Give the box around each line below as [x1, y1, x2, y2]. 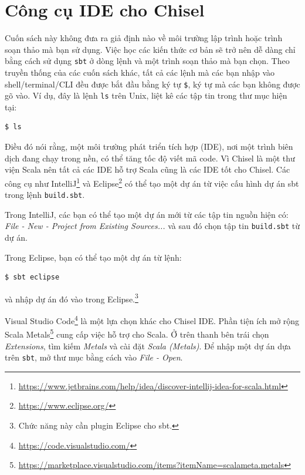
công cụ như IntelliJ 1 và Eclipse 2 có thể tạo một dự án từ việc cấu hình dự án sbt [5, 175, 299, 189]
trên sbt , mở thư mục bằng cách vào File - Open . [5, 351, 183, 363]
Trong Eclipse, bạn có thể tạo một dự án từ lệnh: [5, 251, 182, 263]
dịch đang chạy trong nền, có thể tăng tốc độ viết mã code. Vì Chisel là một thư [5, 151, 295, 164]
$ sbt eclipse [5, 273, 60, 282]
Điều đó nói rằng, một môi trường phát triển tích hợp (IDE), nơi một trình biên [5, 140, 293, 153]
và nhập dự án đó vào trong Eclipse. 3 [5, 291, 138, 305]
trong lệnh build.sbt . [5, 188, 85, 201]
